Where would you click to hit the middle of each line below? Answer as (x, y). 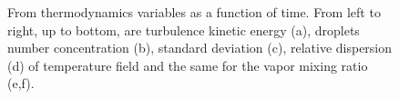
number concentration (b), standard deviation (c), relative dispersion (200, 48)
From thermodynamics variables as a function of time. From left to (194, 12)
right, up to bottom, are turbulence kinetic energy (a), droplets (184, 30)
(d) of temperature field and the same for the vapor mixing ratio (188, 65)
